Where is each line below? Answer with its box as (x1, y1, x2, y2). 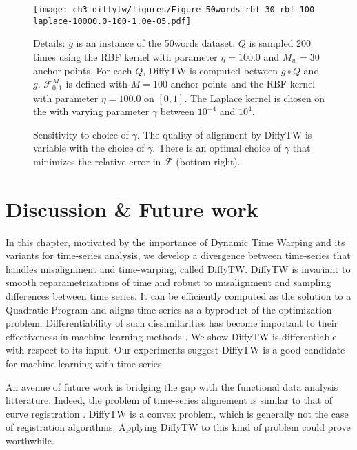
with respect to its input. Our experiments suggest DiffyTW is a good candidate (6, 342, 345, 357)
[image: (33, 5, 68, 14)
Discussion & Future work (6, 194, 258, 223)
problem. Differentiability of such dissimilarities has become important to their (6, 316, 338, 330)
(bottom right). (176, 154, 241, 168)
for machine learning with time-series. (6, 356, 165, 370)
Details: (33, 36, 65, 50)
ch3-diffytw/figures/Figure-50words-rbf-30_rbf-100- (72, 5, 320, 14)
